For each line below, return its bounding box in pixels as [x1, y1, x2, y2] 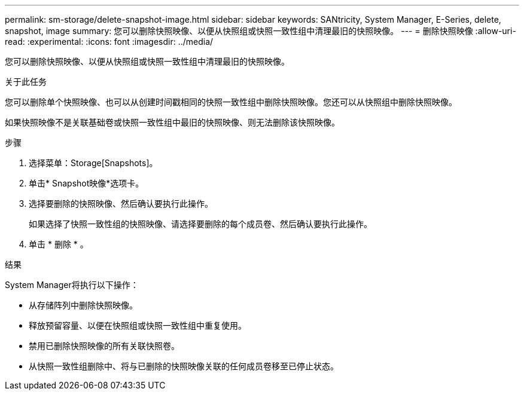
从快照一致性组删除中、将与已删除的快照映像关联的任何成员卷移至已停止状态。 [29, 361, 339, 371]
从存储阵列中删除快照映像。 [29, 300, 138, 310]
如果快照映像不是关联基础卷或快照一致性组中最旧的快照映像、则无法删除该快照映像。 [5, 117, 340, 127]
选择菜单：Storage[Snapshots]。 [29, 158, 158, 168]
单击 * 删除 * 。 [29, 239, 89, 249]
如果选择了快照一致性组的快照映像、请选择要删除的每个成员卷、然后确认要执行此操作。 [29, 219, 372, 229]
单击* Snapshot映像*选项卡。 [29, 178, 144, 188]
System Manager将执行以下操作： [5, 280, 139, 290]
